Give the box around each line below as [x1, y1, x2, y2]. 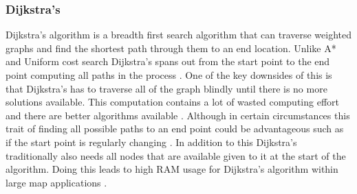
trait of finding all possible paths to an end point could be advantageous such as [6, 121, 344, 136]
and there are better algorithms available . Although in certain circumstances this [6, 108, 350, 122]
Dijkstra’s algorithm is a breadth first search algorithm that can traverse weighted [6, 27, 352, 42]
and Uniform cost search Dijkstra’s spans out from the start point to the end [6, 54, 330, 69]
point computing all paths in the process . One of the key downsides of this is [6, 68, 332, 82]
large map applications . [6, 175, 107, 189]
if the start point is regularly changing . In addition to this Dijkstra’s [6, 134, 297, 149]
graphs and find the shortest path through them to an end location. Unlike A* [6, 40, 336, 55]
